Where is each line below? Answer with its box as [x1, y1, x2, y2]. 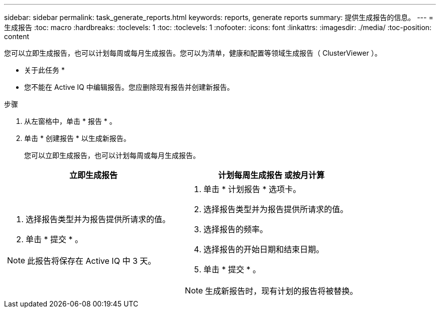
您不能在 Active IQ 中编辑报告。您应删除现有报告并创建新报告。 [24, 83, 234, 91]
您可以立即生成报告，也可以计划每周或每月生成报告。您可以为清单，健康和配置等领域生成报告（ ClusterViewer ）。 [4, 49, 382, 57]
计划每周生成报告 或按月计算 [218, 170, 325, 180]
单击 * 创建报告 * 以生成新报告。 [24, 134, 131, 142]
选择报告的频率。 [203, 224, 268, 234]
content [4, 32, 30, 41]
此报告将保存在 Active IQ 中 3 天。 [27, 256, 156, 266]
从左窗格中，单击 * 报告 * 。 [24, 117, 117, 125]
